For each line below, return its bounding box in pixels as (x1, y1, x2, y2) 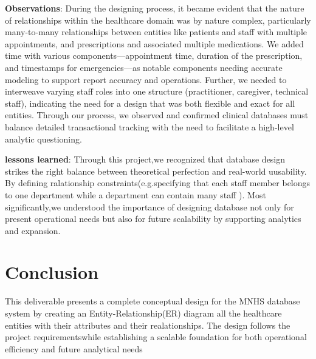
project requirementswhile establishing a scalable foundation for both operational (5, 330, 307, 343)
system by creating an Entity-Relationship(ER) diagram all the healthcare (5, 307, 282, 319)
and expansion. (5, 224, 61, 237)
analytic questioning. (5, 132, 82, 145)
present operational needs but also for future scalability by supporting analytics (5, 212, 301, 225)
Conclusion (5, 260, 99, 284)
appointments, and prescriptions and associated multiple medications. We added (5, 37, 304, 50)
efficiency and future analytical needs (5, 342, 143, 355)
